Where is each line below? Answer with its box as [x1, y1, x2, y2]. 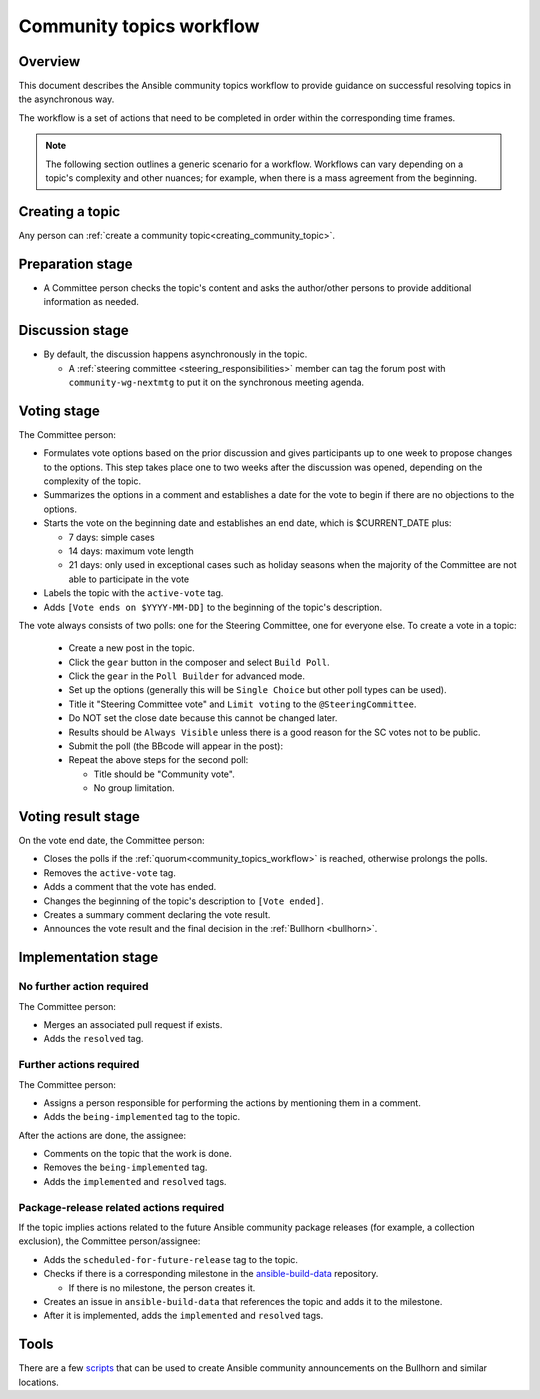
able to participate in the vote [68, 573, 190, 585]
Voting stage [18, 402, 100, 419]
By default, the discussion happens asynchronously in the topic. [43, 348, 308, 360]
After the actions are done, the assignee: [18, 1129, 187, 1141]
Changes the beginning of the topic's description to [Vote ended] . [43, 895, 324, 907]
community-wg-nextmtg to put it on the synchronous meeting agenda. [68, 376, 365, 388]
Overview [18, 53, 81, 70]
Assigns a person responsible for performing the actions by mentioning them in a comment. [43, 1096, 422, 1109]
